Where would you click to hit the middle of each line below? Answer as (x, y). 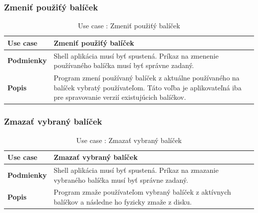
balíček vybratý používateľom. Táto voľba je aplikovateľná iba (148, 87)
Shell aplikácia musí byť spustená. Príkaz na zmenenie (136, 55)
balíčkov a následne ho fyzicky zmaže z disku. (123, 202)
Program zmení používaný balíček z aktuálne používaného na (147, 78)
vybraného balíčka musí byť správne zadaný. (121, 179)
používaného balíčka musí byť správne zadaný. (124, 65)
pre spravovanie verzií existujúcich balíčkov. (120, 97)
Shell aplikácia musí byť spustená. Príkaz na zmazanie (136, 170)
